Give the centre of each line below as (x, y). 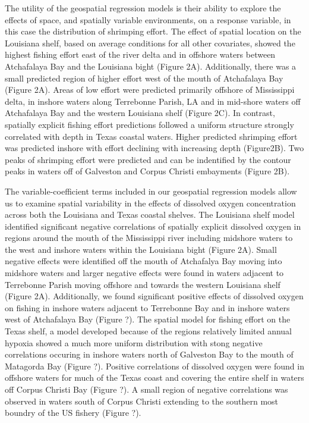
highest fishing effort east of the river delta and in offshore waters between (140, 54)
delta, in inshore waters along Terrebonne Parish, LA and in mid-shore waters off (153, 101)
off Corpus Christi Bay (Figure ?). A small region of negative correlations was (146, 389)
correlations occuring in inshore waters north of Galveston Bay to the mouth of (149, 354)
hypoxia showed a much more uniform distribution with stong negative (134, 342)
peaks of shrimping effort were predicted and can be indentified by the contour (148, 159)
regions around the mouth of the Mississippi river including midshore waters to (149, 238)
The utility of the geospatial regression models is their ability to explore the (143, 8)
